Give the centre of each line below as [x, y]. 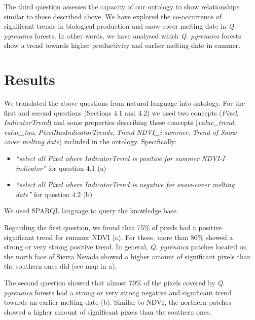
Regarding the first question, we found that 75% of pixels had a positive [113, 227]
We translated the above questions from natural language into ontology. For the [125, 103]
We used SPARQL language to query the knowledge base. [91, 211]
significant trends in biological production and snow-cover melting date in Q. [120, 26]
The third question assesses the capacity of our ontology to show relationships [122, 6]
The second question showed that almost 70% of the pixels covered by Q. [114, 282]
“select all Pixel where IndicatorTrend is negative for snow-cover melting [125, 184]
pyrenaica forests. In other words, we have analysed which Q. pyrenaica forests [123, 35]
